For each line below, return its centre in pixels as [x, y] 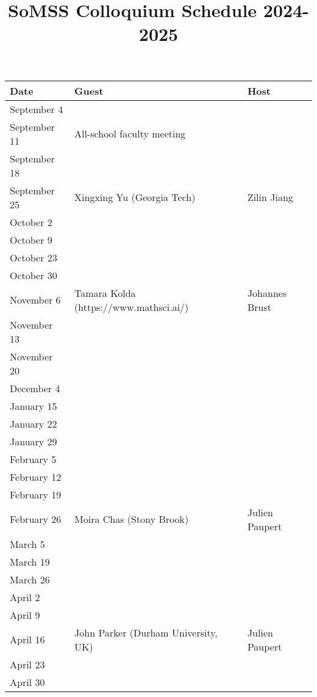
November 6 [35, 300]
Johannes [267, 293]
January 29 [34, 441]
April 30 [27, 682]
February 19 [36, 494]
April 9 [25, 615]
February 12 [36, 476]
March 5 [27, 544]
